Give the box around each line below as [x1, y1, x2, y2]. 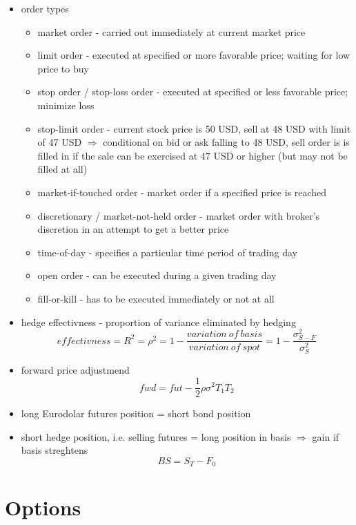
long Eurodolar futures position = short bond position [21, 406, 251, 421]
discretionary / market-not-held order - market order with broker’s [37, 208, 320, 222]
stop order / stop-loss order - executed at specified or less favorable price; [37, 84, 348, 99]
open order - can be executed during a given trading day [37, 268, 277, 283]
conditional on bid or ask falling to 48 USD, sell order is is [103, 135, 350, 149]
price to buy [37, 61, 89, 75]
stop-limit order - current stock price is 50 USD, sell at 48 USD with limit [37, 121, 351, 135]
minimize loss [37, 97, 95, 112]
